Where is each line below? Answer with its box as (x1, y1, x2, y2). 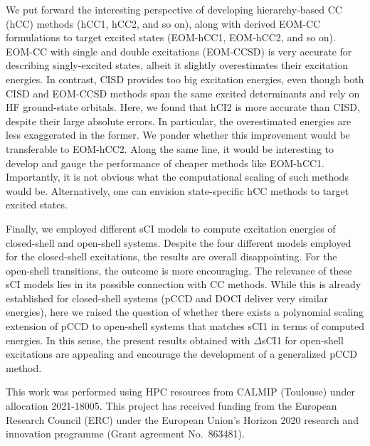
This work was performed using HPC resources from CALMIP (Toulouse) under (6, 384, 355, 399)
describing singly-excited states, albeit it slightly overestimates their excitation (6, 58, 348, 73)
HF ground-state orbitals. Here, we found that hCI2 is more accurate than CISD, (6, 100, 360, 115)
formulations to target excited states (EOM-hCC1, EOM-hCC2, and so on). (6, 30, 336, 45)
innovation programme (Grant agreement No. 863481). (6, 426, 245, 441)
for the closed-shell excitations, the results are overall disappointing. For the (6, 249, 337, 264)
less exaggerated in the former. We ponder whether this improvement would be (6, 127, 350, 142)
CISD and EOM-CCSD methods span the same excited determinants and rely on (6, 85, 360, 100)
